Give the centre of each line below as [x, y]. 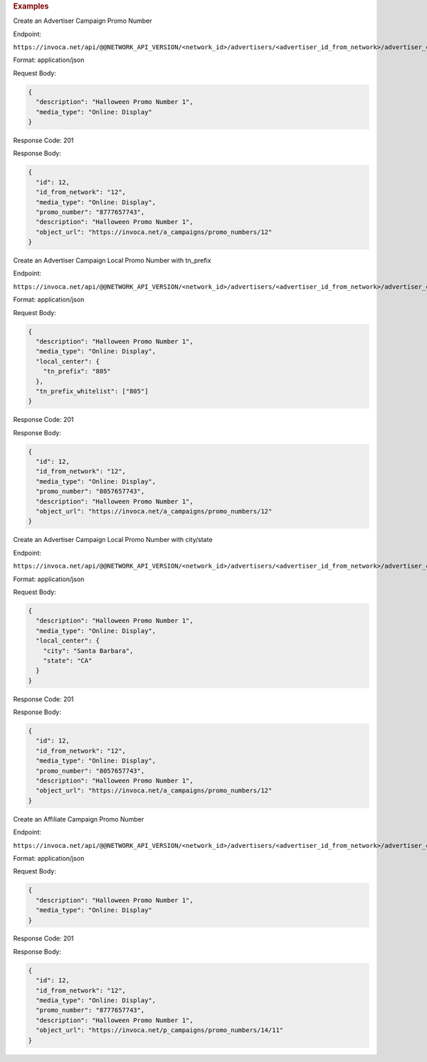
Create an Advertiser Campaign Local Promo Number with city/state [113, 540]
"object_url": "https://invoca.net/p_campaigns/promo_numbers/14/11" [160, 1030]
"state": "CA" [68, 660]
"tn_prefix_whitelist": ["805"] [92, 391]
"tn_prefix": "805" [77, 371]
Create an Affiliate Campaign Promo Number [79, 819]
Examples [31, 6]
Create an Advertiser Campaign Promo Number [83, 21]
